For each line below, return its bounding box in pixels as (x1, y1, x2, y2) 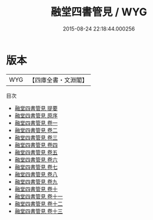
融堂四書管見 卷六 (14, 156, 58, 163)
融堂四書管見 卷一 (14, 119, 58, 126)
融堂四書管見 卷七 (14, 163, 58, 171)
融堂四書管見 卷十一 (14, 192, 63, 200)
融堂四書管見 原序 (14, 112, 58, 119)
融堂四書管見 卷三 (14, 134, 58, 141)
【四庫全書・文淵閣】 (29, 76, 88, 84)
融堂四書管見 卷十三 (14, 207, 63, 215)
